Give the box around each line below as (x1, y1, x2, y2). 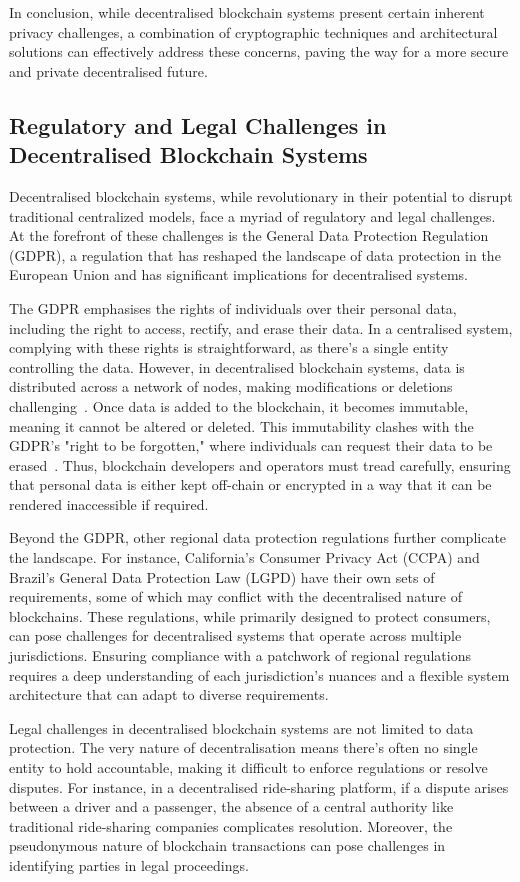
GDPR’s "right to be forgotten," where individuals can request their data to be (9, 435, 493, 456)
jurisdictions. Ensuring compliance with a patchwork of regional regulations (9, 645, 471, 666)
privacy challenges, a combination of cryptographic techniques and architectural (9, 21, 498, 42)
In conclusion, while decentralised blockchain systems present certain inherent (9, 2, 485, 22)
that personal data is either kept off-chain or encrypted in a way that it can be (9, 474, 492, 495)
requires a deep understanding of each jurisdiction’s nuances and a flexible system (9, 664, 510, 685)
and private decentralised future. (9, 60, 208, 81)
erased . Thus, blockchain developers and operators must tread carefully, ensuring (9, 454, 511, 475)
